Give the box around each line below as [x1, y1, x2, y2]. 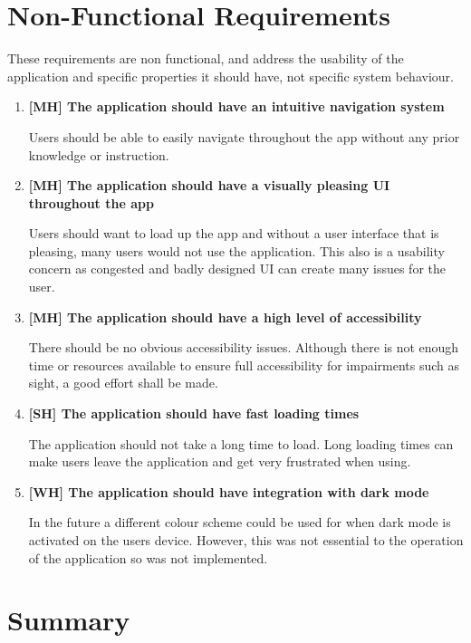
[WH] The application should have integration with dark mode [28, 482, 429, 501]
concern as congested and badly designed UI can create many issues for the [28, 259, 446, 278]
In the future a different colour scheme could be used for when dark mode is [28, 513, 451, 532]
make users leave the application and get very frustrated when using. [28, 452, 411, 471]
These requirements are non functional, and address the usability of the [7, 49, 404, 68]
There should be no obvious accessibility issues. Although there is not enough [28, 338, 459, 357]
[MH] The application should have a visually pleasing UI [28, 176, 390, 195]
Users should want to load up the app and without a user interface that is [28, 224, 439, 243]
